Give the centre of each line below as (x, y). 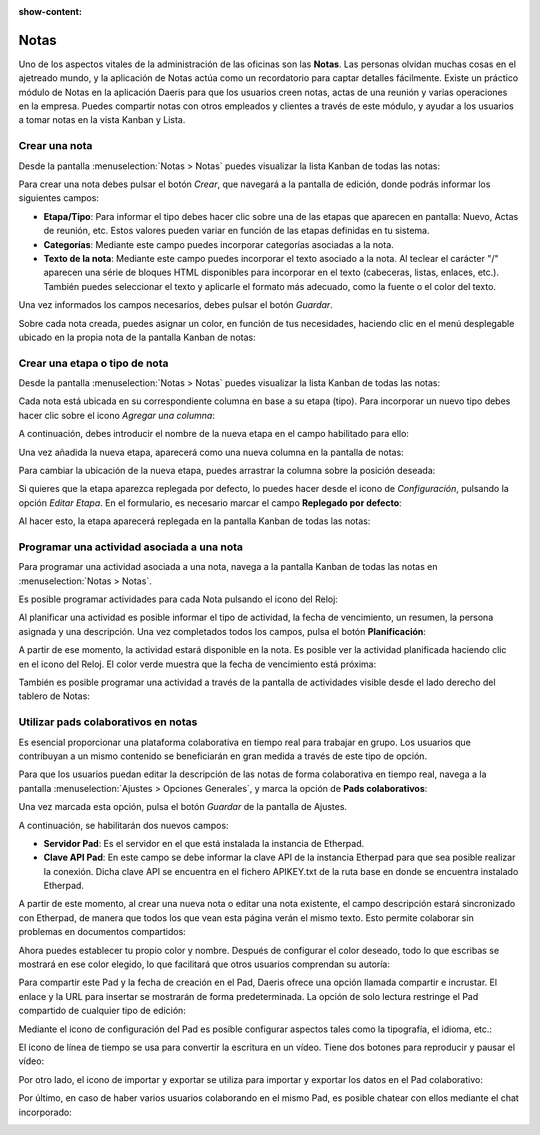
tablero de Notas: (54, 696)
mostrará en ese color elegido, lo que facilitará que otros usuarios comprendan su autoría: (204, 964)
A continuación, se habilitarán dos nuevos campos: (123, 825)
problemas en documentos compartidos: (102, 932)
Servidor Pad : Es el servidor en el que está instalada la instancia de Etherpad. (204, 843)
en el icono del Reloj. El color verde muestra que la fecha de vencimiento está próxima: (197, 664)
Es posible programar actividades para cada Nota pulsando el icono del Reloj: (178, 599)
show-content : (50, 11)
